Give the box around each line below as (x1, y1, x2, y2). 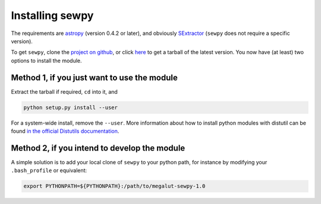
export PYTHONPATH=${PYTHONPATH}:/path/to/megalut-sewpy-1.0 (23, 183, 206, 190)
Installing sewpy (11, 9, 94, 22)
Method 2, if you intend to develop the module (11, 143, 185, 153)
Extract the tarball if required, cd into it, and (11, 88, 118, 95)
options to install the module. (11, 57, 83, 64)
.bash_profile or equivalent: (11, 167, 87, 174)
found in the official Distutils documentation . (11, 128, 119, 135)
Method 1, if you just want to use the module (11, 72, 178, 82)
